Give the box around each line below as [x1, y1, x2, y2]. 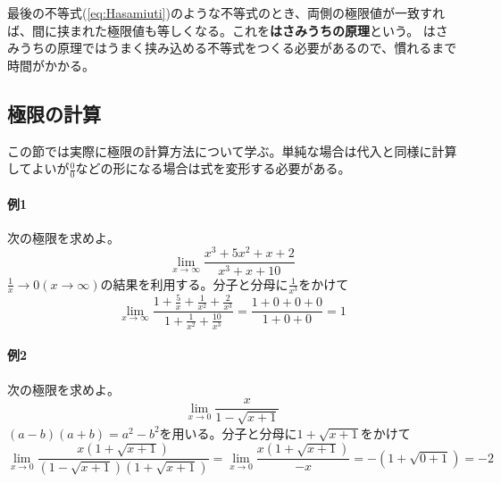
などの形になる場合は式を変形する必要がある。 [75, 159, 351, 178]
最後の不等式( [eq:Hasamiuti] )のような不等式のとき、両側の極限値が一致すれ [7, 4, 445, 21]
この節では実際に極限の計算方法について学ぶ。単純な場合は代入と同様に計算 [7, 141, 457, 160]
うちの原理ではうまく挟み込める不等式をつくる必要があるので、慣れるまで [19, 38, 457, 57]
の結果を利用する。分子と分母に [100, 274, 288, 293]
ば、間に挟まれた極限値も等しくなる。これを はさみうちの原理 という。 [7, 21, 420, 39]
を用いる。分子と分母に [159, 423, 297, 442]
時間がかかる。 [7, 55, 95, 74]
